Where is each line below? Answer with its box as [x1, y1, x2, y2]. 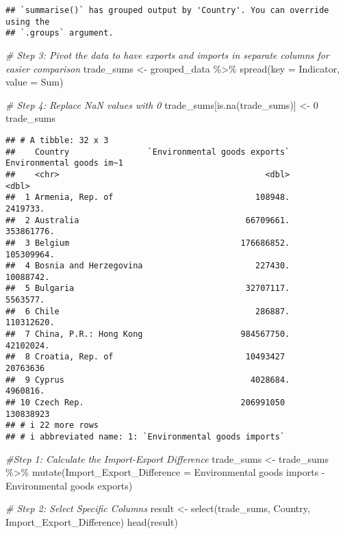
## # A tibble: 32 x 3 [5, 135, 109, 145]
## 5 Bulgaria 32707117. [5, 283, 290, 294]
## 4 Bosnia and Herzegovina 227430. [5, 261, 290, 271]
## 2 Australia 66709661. [5, 215, 290, 225]
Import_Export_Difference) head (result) [5, 515, 178, 529]
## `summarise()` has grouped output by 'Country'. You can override [5, 5, 329, 15]
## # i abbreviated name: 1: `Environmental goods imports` [5, 432, 285, 442]
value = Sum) [5, 75, 64, 89]
